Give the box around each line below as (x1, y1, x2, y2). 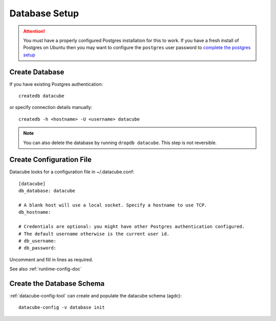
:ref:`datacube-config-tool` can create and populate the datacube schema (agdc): (9, 293, 182, 299)
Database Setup (9, 8, 79, 19)
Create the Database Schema (9, 279, 105, 288)
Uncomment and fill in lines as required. (9, 256, 94, 263)
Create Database (9, 67, 64, 76)
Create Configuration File (9, 155, 92, 164)
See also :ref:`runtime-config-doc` (9, 266, 82, 272)
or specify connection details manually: (9, 104, 93, 110)
